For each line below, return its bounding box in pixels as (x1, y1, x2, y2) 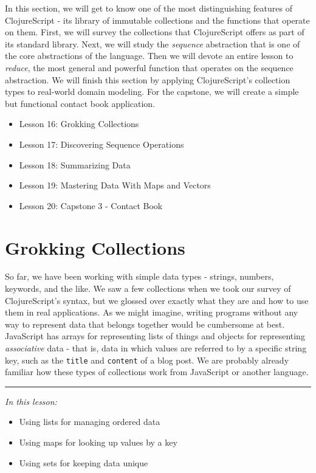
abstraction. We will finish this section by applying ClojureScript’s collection (5, 73, 290, 86)
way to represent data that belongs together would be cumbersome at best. (5, 317, 285, 330)
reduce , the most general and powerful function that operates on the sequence (5, 61, 294, 74)
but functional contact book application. (5, 97, 156, 109)
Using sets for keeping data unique (19, 456, 148, 469)
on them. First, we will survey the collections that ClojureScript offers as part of (5, 26, 304, 38)
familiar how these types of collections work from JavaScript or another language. (5, 365, 309, 378)
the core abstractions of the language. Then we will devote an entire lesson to (5, 49, 294, 62)
